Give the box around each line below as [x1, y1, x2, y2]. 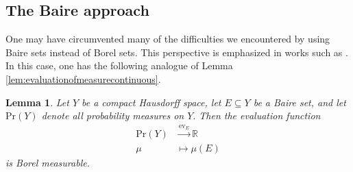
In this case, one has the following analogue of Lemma [5, 58, 233, 73]
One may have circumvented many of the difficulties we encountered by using [5, 32, 330, 46]
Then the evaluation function [199, 108, 321, 123]
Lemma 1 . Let [5, 95, 69, 109]
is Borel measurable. [5, 156, 90, 170]
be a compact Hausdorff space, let [82, 95, 221, 109]
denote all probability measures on [41, 108, 184, 123]
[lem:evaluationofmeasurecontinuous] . [5, 71, 161, 86]
